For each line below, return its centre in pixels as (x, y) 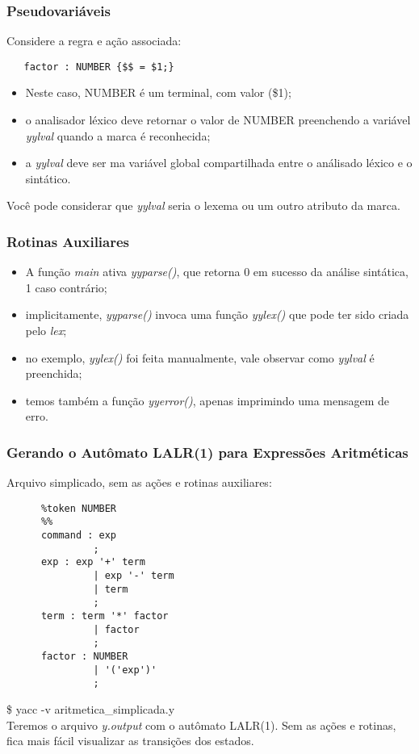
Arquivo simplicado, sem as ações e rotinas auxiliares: (139, 482)
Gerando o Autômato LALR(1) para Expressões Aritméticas (207, 452)
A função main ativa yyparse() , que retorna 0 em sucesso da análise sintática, (217, 272)
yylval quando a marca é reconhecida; (118, 135)
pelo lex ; (46, 331)
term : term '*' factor (105, 616)
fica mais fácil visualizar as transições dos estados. (130, 741)
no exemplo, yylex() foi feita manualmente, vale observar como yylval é (200, 357)
